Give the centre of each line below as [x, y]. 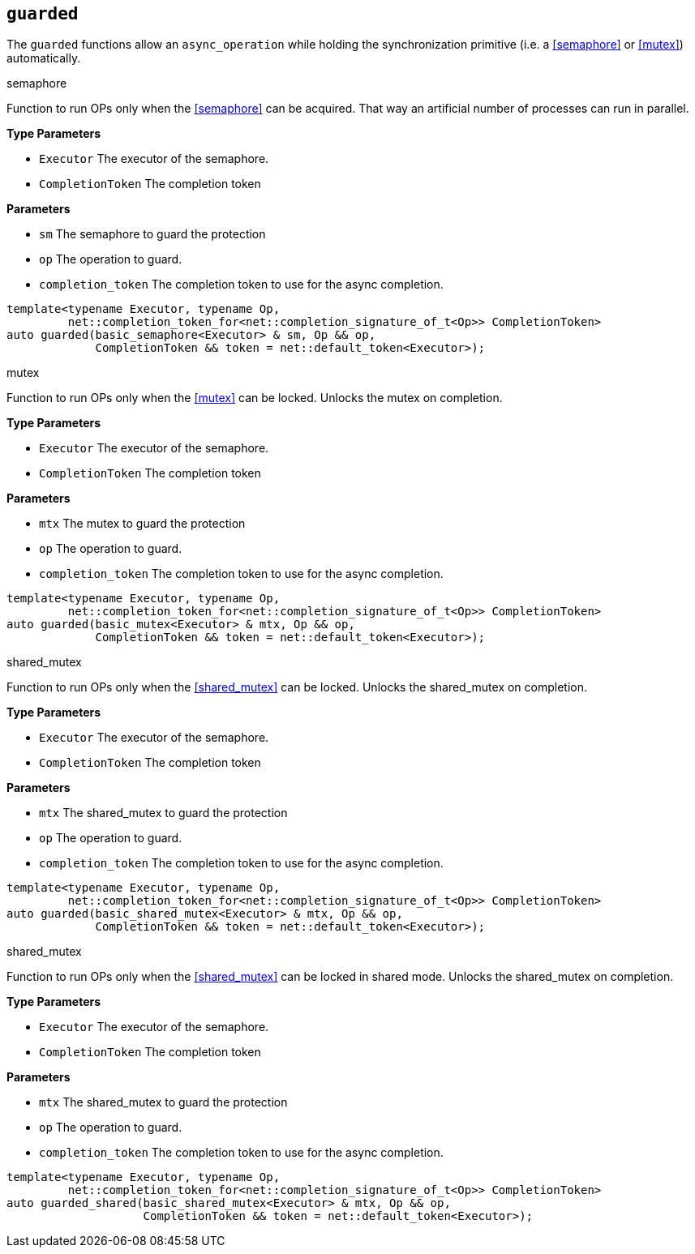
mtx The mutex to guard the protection [142, 524]
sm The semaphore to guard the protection [152, 234]
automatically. [44, 58]
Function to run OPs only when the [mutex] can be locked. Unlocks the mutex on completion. [255, 398]
